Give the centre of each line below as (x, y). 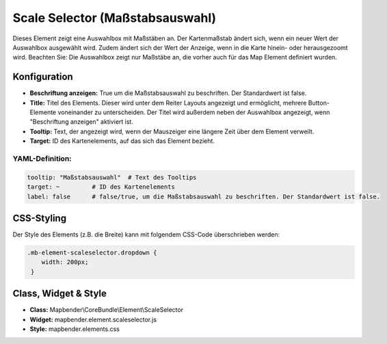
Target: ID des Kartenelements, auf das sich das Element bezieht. (122, 141)
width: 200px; (65, 262)
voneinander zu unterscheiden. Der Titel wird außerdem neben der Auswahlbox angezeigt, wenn (194, 112)
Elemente (43, 112)
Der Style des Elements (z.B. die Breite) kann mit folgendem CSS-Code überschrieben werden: (146, 235)
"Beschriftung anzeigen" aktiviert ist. (81, 122)
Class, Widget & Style (60, 294)
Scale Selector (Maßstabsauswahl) (115, 18)
